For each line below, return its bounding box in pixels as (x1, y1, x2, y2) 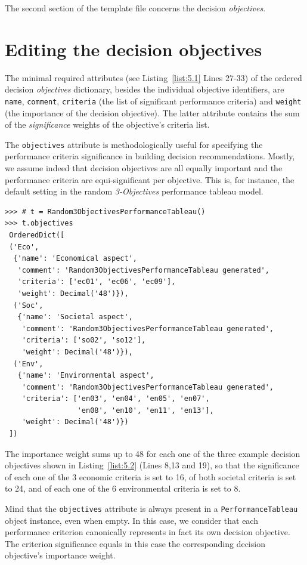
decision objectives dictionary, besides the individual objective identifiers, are (5, 83, 284, 95)
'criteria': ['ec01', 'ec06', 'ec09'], (17, 277, 176, 286)
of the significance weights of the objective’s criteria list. (5, 118, 210, 131)
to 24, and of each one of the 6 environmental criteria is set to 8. (5, 482, 241, 495)
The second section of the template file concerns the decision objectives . (5, 2, 266, 14)
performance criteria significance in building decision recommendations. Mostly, (5, 150, 295, 162)
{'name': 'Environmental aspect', (17, 371, 154, 380)
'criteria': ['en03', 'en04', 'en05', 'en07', (21, 394, 210, 403)
